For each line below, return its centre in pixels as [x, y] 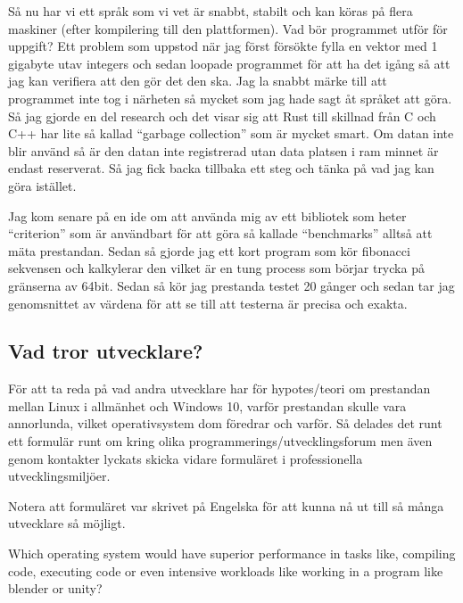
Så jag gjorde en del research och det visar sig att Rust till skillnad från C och [222, 116]
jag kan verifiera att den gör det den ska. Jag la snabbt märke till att [198, 81]
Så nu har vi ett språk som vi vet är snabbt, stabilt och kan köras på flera [211, 11]
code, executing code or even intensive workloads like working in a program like [226, 570]
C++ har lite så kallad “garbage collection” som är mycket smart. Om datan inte [231, 133]
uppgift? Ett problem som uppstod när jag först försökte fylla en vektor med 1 [223, 46]
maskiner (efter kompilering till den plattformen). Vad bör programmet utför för [228, 28]
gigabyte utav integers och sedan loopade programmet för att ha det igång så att [229, 63]
